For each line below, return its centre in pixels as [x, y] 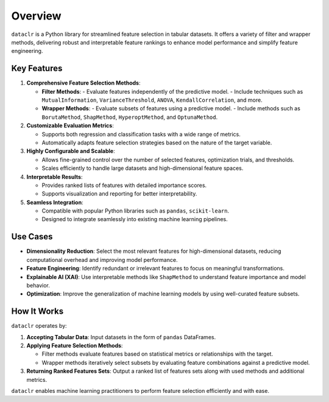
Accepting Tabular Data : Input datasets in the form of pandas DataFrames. [121, 337]
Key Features [37, 69]
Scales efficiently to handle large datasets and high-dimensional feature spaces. [143, 168]
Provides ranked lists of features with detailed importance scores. [124, 185]
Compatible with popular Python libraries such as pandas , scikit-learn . [136, 211]
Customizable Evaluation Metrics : [70, 125]
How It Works [37, 312]
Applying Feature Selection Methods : [75, 346]
